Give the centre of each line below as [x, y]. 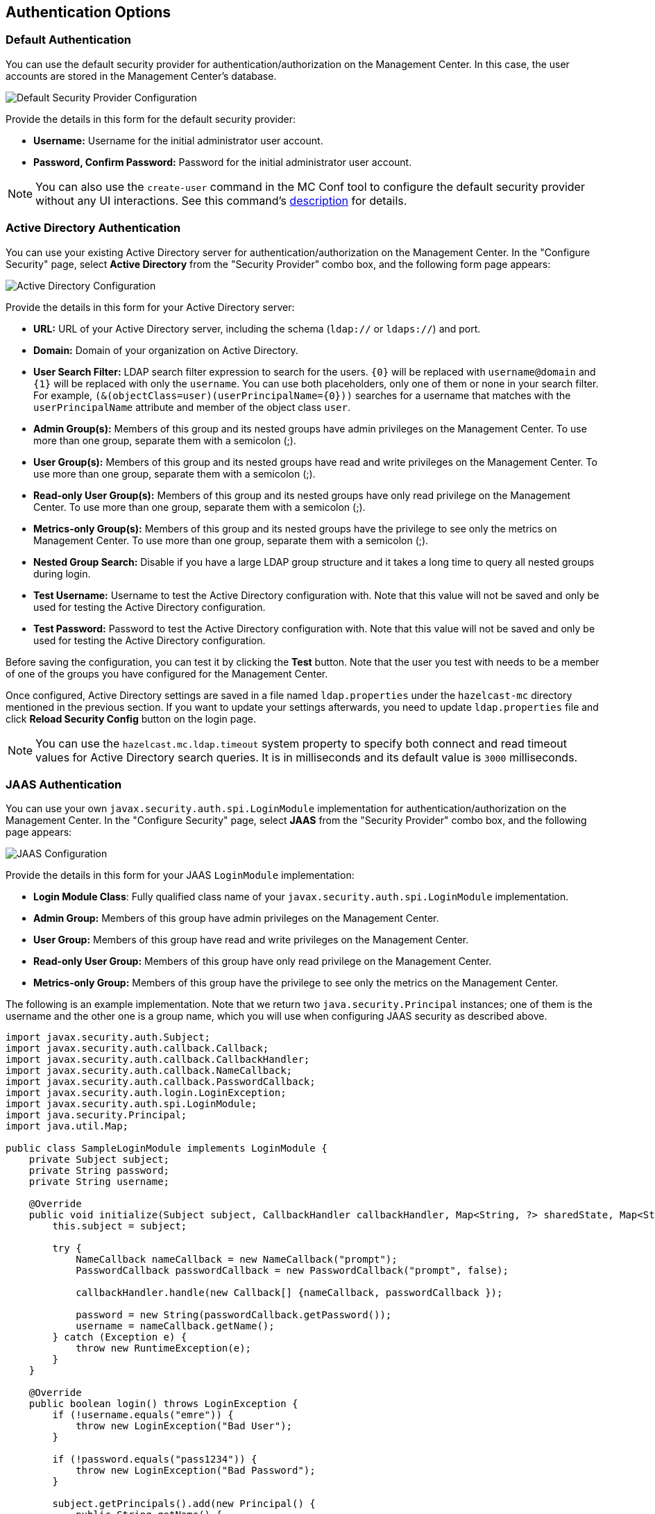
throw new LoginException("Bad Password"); [196, 1471]
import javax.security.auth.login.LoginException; [146, 1093]
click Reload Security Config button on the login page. [131, 718]
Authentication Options [88, 12]
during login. [62, 573]
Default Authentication [68, 40]
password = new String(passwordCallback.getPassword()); [234, 1315]
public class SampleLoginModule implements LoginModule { [167, 1149]
